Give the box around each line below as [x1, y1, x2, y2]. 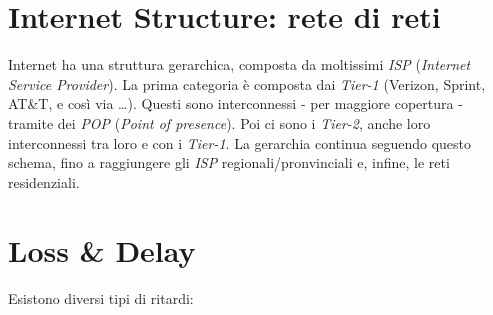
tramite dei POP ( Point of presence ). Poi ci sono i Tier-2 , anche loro [8, 112, 431, 133]
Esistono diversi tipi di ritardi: [8, 288, 194, 309]
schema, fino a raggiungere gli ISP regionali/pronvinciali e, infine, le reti [8, 152, 450, 173]
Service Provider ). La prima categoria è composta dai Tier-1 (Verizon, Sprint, [8, 73, 486, 94]
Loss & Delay [8, 230, 196, 271]
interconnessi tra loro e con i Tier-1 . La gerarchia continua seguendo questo [8, 132, 472, 153]
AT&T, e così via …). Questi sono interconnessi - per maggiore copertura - [8, 93, 463, 114]
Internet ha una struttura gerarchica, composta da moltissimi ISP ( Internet [8, 54, 471, 75]
